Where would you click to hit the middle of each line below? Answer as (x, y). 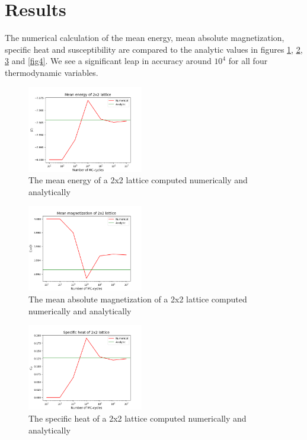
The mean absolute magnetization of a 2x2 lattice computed (138, 299)
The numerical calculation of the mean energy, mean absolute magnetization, (145, 38)
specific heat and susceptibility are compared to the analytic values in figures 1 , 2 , (154, 49)
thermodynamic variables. (52, 72)
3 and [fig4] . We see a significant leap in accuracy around (108, 61)
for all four (248, 61)
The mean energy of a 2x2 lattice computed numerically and (138, 180)
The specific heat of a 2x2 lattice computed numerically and (137, 418)
